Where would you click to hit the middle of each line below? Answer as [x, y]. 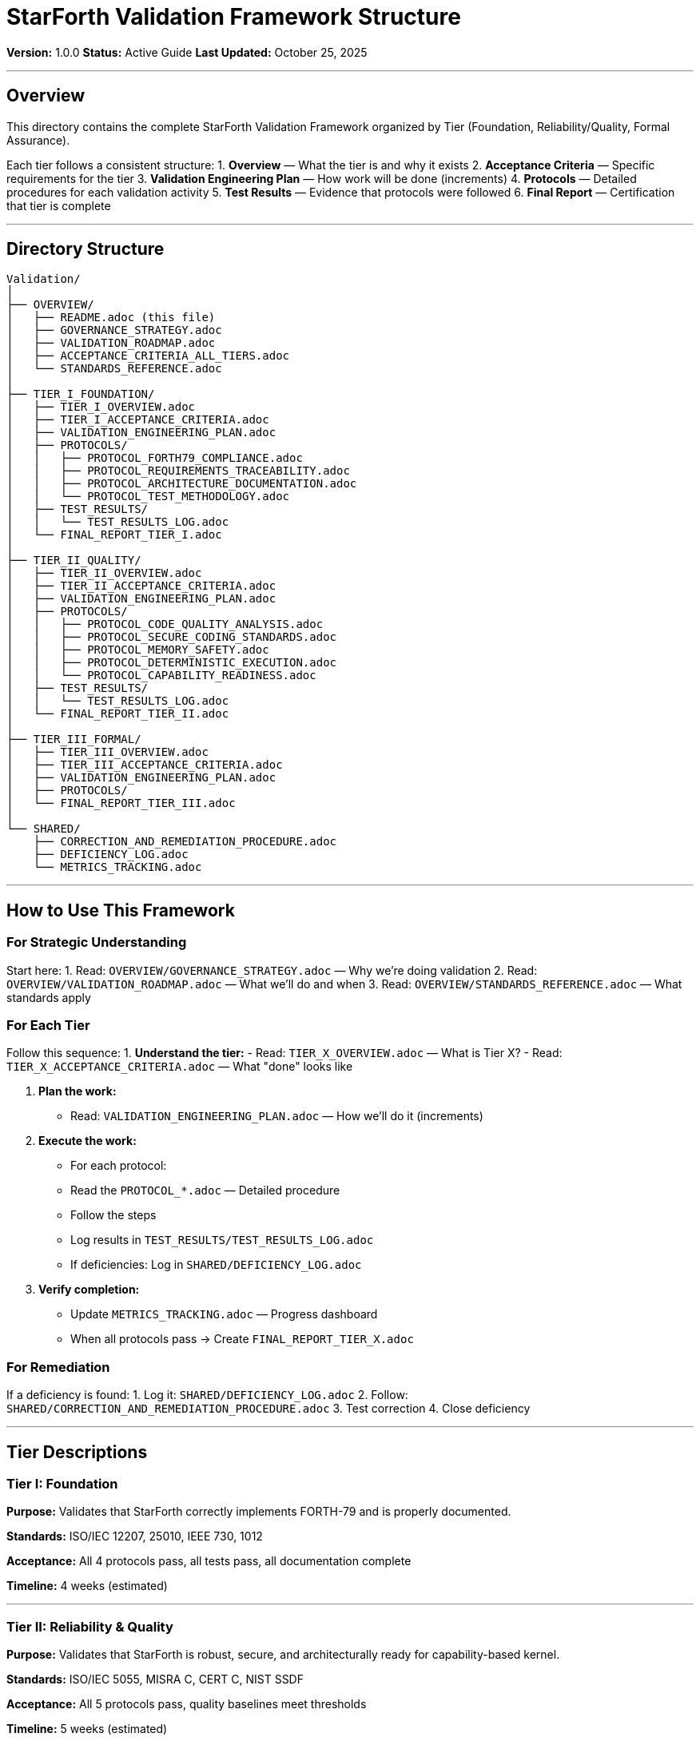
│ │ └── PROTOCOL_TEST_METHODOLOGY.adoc [148, 497]
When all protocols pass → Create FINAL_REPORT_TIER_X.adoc [242, 1339]
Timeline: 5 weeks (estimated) [87, 1729]
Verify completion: [89, 1290]
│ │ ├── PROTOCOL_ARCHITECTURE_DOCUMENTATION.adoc [182, 484]
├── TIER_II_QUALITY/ [74, 560]
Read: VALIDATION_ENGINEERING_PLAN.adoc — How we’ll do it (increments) [277, 1116]
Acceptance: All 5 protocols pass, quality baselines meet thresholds [187, 1704]
